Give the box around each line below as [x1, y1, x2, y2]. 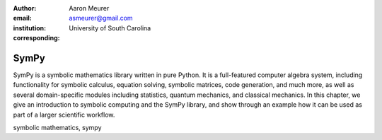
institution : [13, 23, 47, 32]
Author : [13, 4, 37, 12]
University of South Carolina [69, 23, 151, 32]
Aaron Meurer [69, 4, 110, 12]
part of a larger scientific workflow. [13, 110, 115, 119]
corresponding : [13, 34, 60, 42]
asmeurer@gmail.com [69, 14, 134, 23]
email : [13, 14, 32, 23]
